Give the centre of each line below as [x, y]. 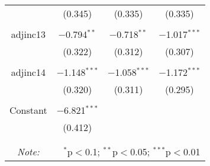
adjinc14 [28, 72]
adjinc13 [28, 34]
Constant [28, 110]
